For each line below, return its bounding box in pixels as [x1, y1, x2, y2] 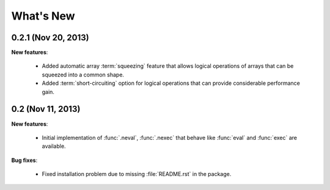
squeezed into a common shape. [42, 71, 125, 78]
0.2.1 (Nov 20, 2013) [11, 32, 89, 43]
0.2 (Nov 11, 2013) [11, 104, 81, 114]
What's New [11, 9, 76, 23]
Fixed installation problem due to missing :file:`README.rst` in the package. [42, 170, 232, 178]
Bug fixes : [11, 156, 38, 164]
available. [42, 142, 67, 150]
